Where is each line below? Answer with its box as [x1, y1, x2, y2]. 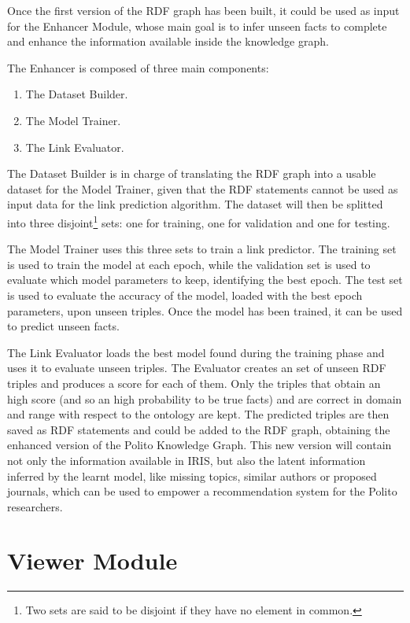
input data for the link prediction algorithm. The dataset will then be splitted [7, 196, 383, 212]
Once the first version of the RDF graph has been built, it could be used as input [7, 2, 400, 18]
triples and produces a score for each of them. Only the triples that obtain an [7, 374, 381, 391]
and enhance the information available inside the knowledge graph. [7, 33, 329, 50]
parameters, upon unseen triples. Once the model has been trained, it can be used [7, 302, 403, 319]
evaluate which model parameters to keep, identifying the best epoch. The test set [7, 271, 403, 288]
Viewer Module [7, 544, 178, 577]
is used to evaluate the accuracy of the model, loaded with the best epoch [7, 286, 363, 303]
